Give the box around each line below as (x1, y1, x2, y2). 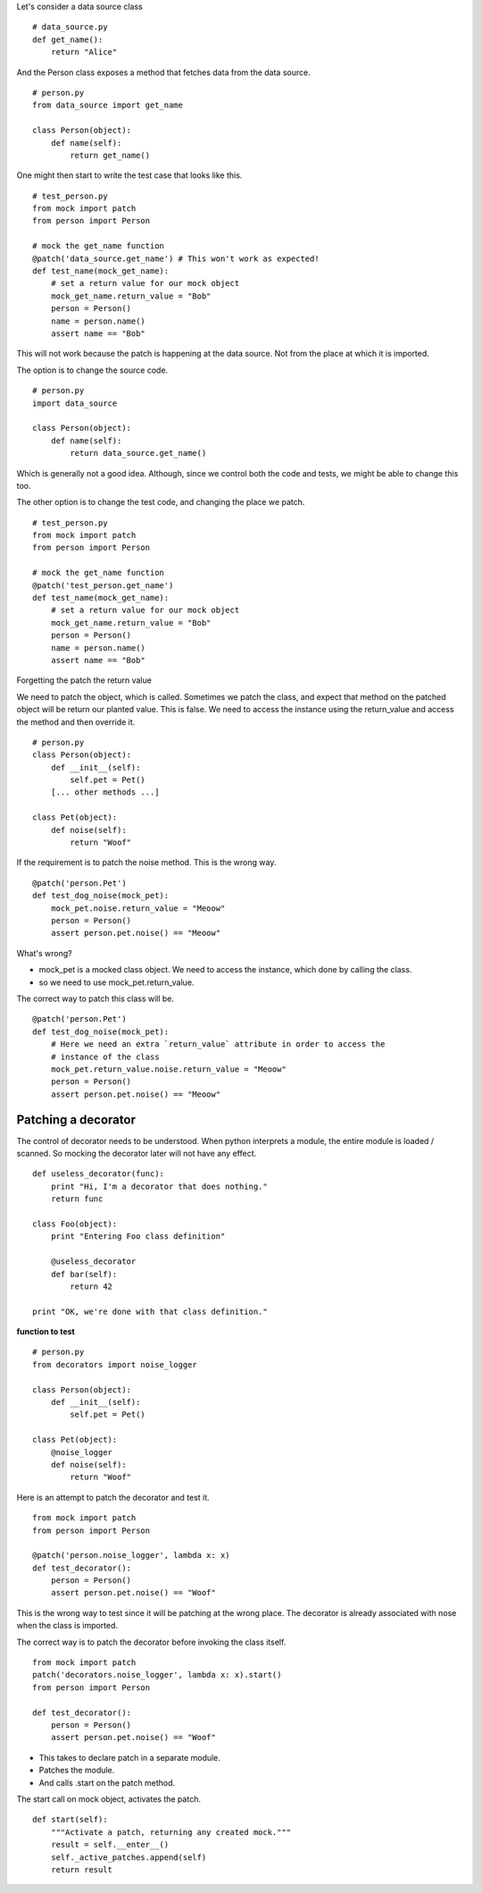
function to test (16, 1326, 75, 1337)
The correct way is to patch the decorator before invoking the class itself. (16, 1636, 287, 1647)
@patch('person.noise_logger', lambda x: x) (32, 1551, 231, 1561)
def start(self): (32, 1814, 108, 1825)
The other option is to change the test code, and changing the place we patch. (16, 497, 305, 508)
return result (50, 1864, 113, 1874)
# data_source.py (32, 22, 108, 32)
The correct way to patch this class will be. (16, 993, 174, 1004)
